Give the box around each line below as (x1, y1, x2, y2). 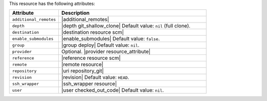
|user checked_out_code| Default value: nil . (61, 87, 164, 94)
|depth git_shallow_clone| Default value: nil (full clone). (61, 23, 190, 29)
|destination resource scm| (61, 29, 124, 36)
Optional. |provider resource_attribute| (61, 48, 151, 55)
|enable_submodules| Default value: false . (61, 35, 160, 42)
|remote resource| (61, 61, 104, 68)
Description (61, 10, 90, 17)
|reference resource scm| (61, 54, 121, 61)
